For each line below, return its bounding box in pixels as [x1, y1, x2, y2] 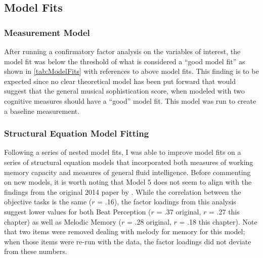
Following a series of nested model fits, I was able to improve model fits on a [4, 147, 241, 157]
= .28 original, [126, 216, 171, 227]
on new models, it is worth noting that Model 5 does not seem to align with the [4, 177, 252, 187]
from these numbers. [4, 246, 67, 256]
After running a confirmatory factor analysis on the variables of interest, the [4, 46, 241, 56]
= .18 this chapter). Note [179, 216, 257, 227]
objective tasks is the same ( [4, 196, 92, 207]
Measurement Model [4, 26, 90, 38]
